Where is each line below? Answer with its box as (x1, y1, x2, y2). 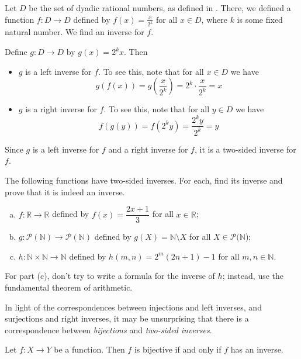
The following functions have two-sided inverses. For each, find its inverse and (5, 174, 283, 186)
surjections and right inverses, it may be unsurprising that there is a (5, 312, 249, 325)
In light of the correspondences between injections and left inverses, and (5, 301, 262, 313)
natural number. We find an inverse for (5, 26, 144, 38)
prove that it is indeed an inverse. (5, 185, 125, 198)
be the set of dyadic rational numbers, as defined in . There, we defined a (29, 2, 291, 13)
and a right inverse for (108, 143, 188, 155)
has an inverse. (230, 343, 283, 355)
